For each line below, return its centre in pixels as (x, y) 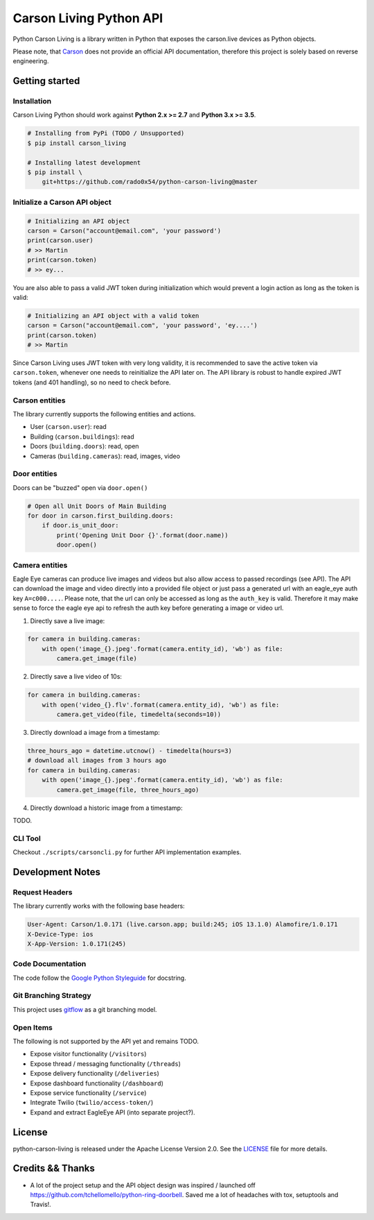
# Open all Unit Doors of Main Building (97, 506)
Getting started (46, 81)
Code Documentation (50, 964)
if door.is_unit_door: (80, 525)
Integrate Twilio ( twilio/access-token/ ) (92, 1103)
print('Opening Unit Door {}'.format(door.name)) (142, 535)
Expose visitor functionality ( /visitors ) (88, 1054)
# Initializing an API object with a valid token (113, 315)
